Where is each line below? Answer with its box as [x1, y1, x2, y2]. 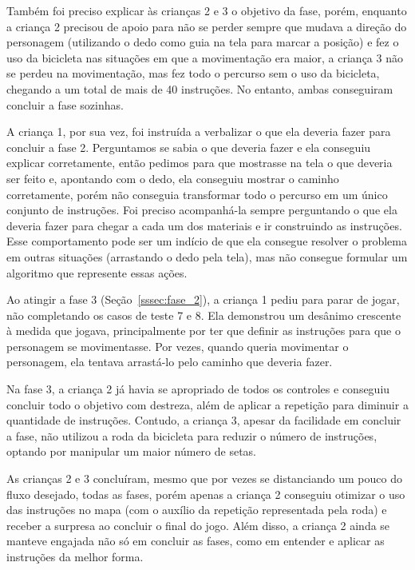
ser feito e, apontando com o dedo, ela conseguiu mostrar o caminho [6, 169, 339, 186]
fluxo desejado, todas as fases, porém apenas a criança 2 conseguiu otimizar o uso [6, 485, 405, 502]
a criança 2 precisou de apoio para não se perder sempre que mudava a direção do [6, 18, 407, 34]
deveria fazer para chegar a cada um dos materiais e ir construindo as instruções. [6, 217, 402, 233]
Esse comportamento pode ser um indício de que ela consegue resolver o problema [6, 233, 407, 249]
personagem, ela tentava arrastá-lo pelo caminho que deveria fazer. [6, 353, 333, 370]
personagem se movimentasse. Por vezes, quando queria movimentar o [6, 337, 349, 354]
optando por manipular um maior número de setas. [6, 443, 256, 460]
